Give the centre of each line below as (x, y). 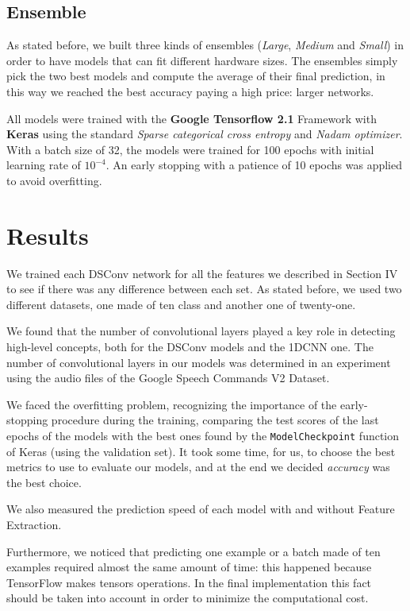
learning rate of (44, 165)
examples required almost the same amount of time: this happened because (189, 567)
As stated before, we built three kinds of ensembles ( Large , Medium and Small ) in (205, 45)
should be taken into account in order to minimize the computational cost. (188, 598)
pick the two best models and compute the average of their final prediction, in (196, 76)
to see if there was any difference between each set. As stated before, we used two (204, 289)
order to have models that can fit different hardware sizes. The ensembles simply (202, 60)
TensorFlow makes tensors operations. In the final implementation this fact (189, 582)
